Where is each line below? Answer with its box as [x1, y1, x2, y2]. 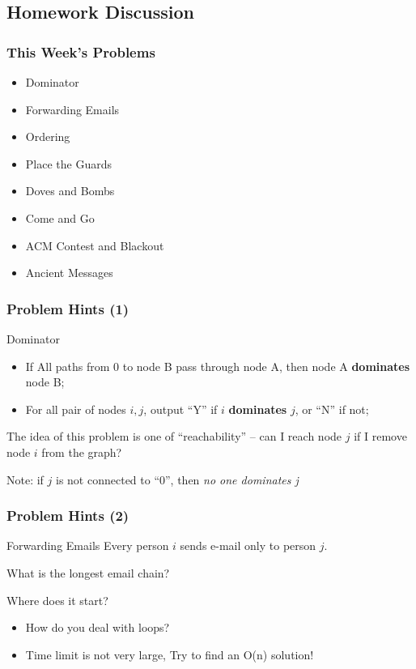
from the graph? [41, 443, 122, 460]
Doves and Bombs [25, 182, 115, 199]
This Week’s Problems [6, 41, 155, 62]
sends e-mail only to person [180, 537, 316, 554]
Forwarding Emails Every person [6, 537, 169, 554]
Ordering [25, 128, 70, 145]
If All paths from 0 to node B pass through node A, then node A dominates [25, 357, 410, 374]
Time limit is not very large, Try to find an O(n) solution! [25, 646, 314, 663]
